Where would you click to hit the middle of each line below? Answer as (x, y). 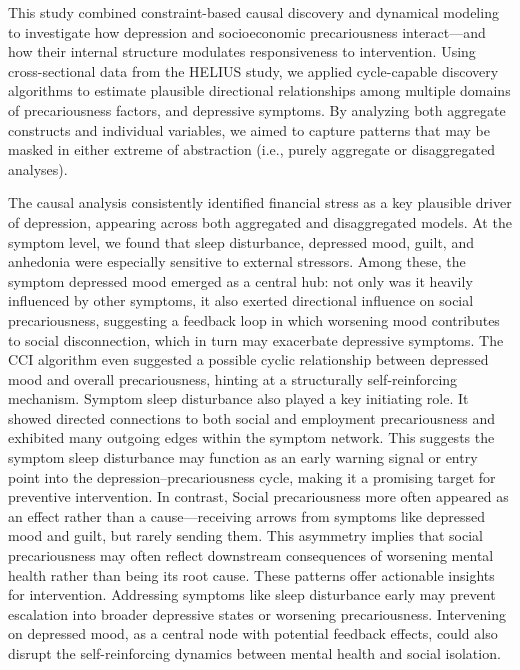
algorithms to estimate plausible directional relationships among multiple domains (259, 90)
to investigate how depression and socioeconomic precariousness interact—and (247, 31)
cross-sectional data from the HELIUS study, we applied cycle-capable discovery (253, 70)
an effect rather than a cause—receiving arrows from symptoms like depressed (247, 515)
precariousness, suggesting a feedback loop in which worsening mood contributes (254, 319)
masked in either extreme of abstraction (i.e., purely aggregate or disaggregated (251, 149)
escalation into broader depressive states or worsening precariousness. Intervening (257, 613)
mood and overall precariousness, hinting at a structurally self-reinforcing (233, 378)
